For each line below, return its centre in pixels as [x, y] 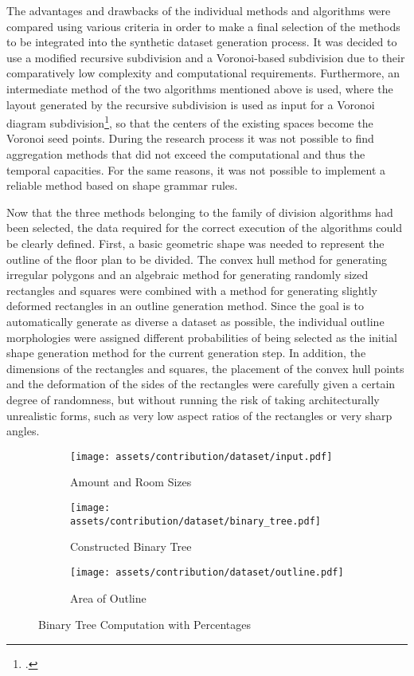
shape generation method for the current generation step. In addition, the [186, 353]
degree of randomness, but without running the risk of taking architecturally [193, 399]
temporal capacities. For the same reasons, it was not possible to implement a [196, 169]
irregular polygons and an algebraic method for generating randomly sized [187, 275]
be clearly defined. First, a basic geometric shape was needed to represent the [195, 243]
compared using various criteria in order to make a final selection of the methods [203, 26]
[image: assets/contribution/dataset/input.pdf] [201, 456]
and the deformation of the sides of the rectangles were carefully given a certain [201, 384]
